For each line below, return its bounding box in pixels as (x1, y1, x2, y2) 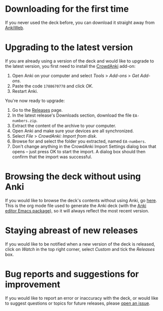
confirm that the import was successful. (12, 154, 92, 160)
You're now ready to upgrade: (5, 98, 65, 104)
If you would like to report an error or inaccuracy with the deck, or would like (5, 295, 159, 301)
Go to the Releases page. (12, 107, 63, 113)
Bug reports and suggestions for (5, 269, 139, 279)
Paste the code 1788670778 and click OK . (12, 83, 93, 89)
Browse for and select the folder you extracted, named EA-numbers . (12, 138, 146, 144)
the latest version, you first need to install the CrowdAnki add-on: (5, 63, 136, 69)
